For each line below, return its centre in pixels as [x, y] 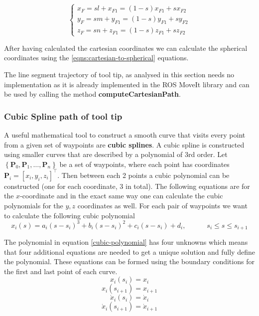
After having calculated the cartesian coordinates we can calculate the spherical [126, 48]
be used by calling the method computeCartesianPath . [92, 94]
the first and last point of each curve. [61, 271]
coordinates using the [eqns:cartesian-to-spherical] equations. [96, 58]
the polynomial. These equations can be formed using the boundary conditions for [129, 261]
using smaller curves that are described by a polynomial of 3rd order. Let [116, 154]
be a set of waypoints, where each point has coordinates [144, 164]
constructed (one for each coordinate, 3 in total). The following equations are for [127, 186]
